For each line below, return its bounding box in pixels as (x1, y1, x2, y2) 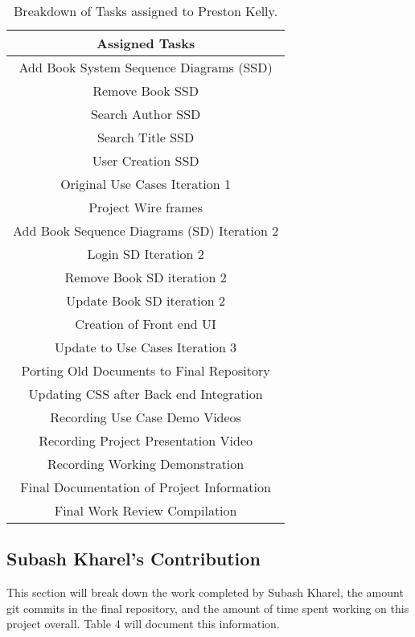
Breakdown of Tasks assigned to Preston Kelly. (14, 2, 278, 20)
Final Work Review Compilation (54, 501, 237, 520)
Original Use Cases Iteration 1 (60, 175, 232, 193)
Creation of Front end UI (75, 314, 216, 333)
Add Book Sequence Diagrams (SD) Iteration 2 (13, 221, 279, 240)
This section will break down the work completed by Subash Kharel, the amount (6, 584, 404, 601)
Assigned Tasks (96, 34, 195, 52)
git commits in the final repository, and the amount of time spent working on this (6, 599, 409, 616)
